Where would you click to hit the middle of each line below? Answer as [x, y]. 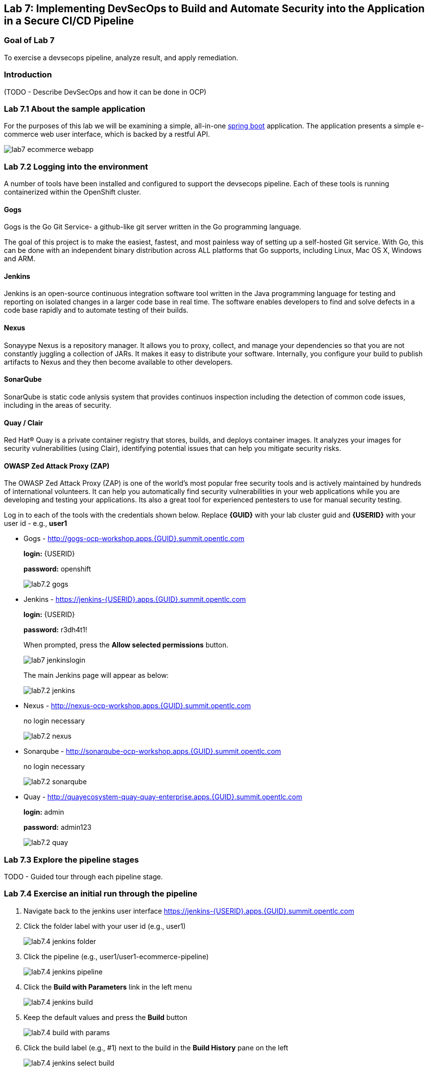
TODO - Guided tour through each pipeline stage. [83, 877]
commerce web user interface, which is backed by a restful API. [107, 134]
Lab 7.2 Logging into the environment [76, 166]
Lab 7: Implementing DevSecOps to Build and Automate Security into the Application [214, 9]
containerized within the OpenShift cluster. [72, 192]
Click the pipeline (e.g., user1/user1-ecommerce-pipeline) [116, 956]
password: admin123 [58, 827]
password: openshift [57, 569]
